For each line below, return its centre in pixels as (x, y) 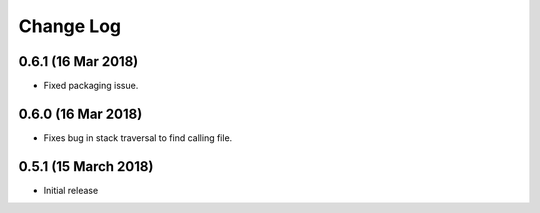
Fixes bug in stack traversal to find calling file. (138, 137)
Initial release (71, 190)
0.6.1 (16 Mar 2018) (78, 61)
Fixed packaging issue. (91, 86)
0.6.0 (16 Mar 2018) (80, 113)
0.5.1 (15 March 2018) (86, 166)
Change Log (70, 26)
